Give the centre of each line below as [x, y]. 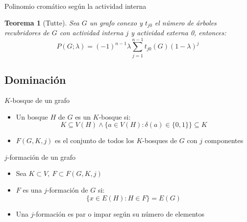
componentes [224, 140]
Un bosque [32, 116]
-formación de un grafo [41, 157]
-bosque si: [115, 116]
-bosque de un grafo [40, 100]
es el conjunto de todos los [95, 140]
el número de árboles [185, 22]
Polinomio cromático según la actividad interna [75, 6]
